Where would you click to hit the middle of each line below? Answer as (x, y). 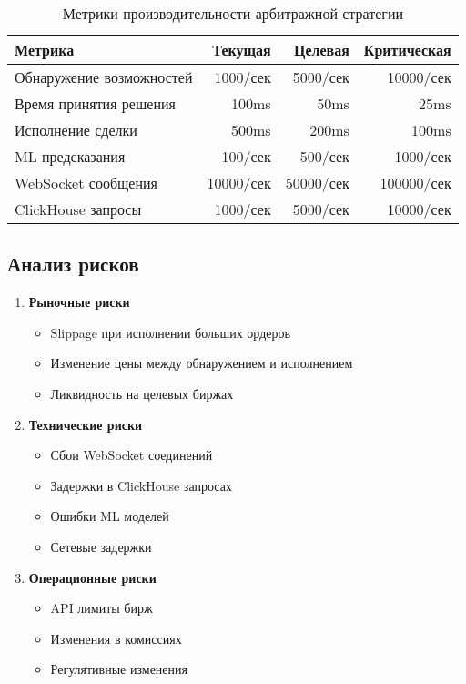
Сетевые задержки (101, 546)
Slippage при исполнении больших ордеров (171, 332)
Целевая (321, 50)
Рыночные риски (79, 302)
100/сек (246, 156)
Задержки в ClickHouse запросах (141, 485)
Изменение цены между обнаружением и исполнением (202, 363)
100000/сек (415, 183)
